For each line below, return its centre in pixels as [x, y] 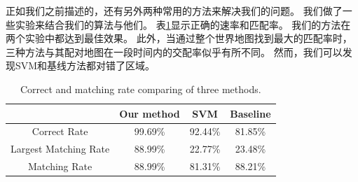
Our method [150, 113]
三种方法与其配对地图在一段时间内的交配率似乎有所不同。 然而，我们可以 [174, 51]
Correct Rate [60, 131]
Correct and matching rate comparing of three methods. [140, 89]
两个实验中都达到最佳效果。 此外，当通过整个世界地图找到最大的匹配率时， [179, 38]
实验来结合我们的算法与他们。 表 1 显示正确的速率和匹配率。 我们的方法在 [183, 24]
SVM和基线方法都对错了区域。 [85, 65]
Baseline [250, 113]
